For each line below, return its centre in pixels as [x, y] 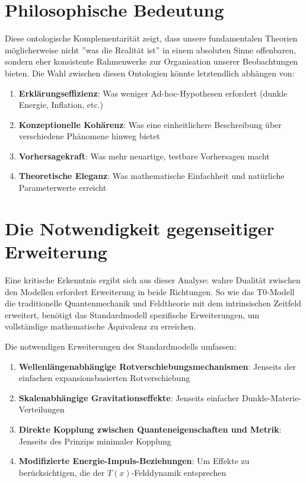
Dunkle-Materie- [272, 397]
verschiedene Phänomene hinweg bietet [89, 136]
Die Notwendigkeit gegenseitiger [140, 228]
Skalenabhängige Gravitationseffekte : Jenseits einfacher [129, 397]
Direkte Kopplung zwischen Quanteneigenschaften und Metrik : [150, 429]
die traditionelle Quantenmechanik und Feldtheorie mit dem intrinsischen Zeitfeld [153, 303]
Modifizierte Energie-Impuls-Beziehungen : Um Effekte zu [134, 461]
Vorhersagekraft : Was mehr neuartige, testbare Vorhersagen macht [144, 156]
